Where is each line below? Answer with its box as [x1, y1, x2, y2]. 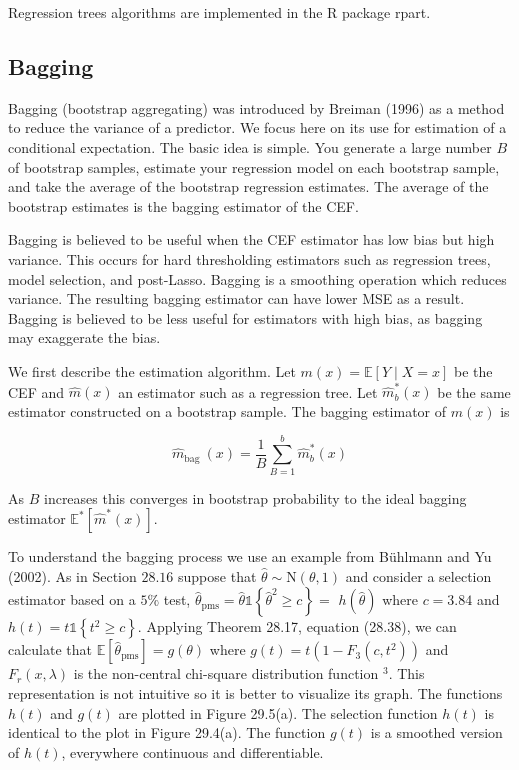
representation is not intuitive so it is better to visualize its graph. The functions [8, 682, 503, 703]
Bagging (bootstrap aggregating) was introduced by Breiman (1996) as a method [8, 97, 505, 118]
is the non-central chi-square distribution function [73, 663, 379, 684]
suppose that [178, 565, 257, 586]
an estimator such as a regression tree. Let [118, 381, 378, 402]
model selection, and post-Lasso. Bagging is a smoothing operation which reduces [8, 268, 507, 289]
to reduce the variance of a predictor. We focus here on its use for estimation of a [8, 117, 507, 138]
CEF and [8, 381, 65, 402]
